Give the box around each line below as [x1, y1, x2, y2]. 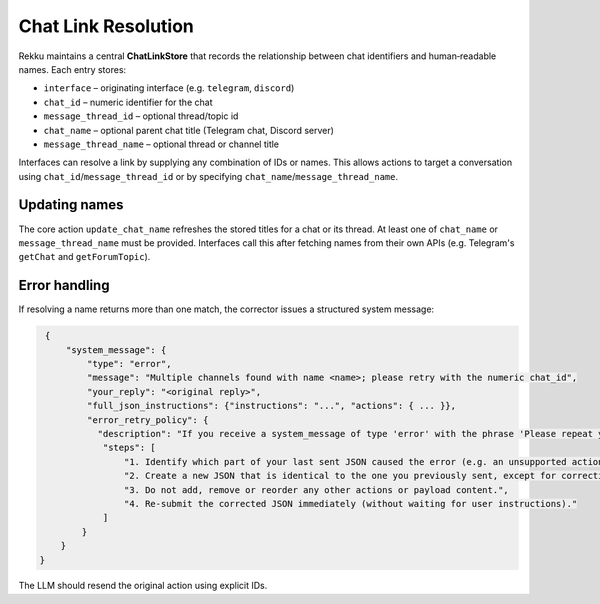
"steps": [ [102, 442, 157, 454]
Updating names [18, 196, 124, 214]
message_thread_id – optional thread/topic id [43, 110, 239, 122]
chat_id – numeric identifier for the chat [43, 96, 213, 108]
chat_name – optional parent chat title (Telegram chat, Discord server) [43, 124, 335, 136]
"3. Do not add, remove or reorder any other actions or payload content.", [123, 484, 509, 495]
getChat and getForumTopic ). [18, 251, 151, 263]
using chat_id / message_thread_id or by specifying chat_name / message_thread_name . [18, 170, 399, 182]
